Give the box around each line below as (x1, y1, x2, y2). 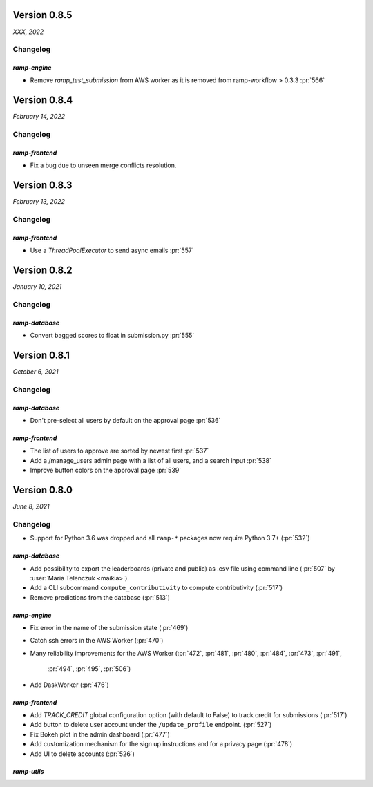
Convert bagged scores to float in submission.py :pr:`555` (30, 332, 195, 340)
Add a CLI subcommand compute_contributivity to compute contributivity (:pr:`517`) (30, 584, 283, 592)
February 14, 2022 (12, 113, 66, 121)
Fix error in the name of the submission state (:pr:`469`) (30, 624, 189, 632)
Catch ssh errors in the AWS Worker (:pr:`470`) (30, 636, 164, 645)
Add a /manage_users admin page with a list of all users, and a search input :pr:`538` (30, 456, 272, 464)
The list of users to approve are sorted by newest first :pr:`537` (30, 446, 209, 455)
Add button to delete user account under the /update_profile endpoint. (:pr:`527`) (30, 721, 272, 729)
